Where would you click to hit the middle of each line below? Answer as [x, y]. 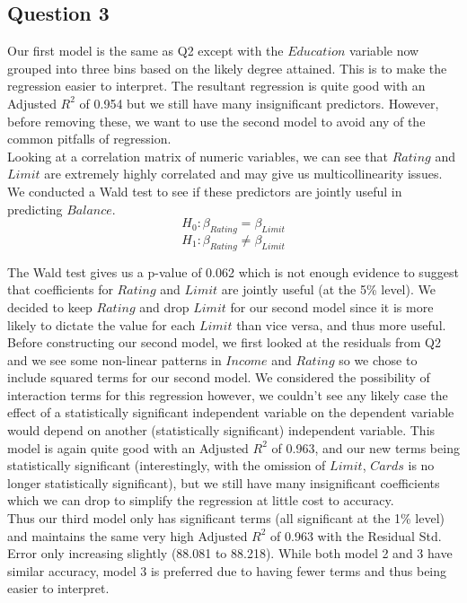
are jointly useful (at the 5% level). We [328, 289]
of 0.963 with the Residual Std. [356, 535]
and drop [164, 306]
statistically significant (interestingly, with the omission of [167, 465]
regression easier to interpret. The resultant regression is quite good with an [216, 86]
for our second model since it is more [332, 306]
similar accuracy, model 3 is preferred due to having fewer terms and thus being [227, 570]
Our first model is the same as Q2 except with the [145, 51]
